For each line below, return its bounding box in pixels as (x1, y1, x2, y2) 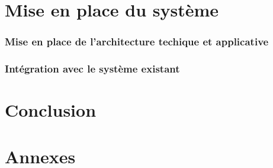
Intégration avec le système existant (5, 61, 180, 76)
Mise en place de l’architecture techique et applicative (5, 34, 269, 49)
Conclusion (5, 98, 97, 122)
